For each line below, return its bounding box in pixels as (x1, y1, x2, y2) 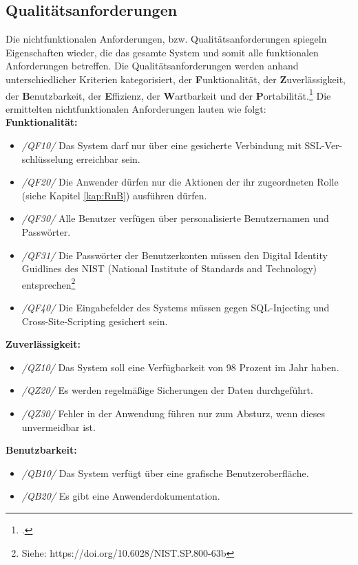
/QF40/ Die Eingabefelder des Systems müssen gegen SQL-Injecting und (21, 300, 330, 315)
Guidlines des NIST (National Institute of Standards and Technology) (21, 261, 317, 276)
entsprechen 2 (21, 275, 76, 291)
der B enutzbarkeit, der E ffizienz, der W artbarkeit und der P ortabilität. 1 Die (6, 86, 331, 102)
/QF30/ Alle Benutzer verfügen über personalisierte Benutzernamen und (21, 211, 329, 225)
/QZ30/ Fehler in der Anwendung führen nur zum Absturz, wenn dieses (21, 406, 325, 420)
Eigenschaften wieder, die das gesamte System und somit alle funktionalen (6, 45, 319, 59)
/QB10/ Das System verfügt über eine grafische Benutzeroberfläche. (21, 465, 309, 480)
